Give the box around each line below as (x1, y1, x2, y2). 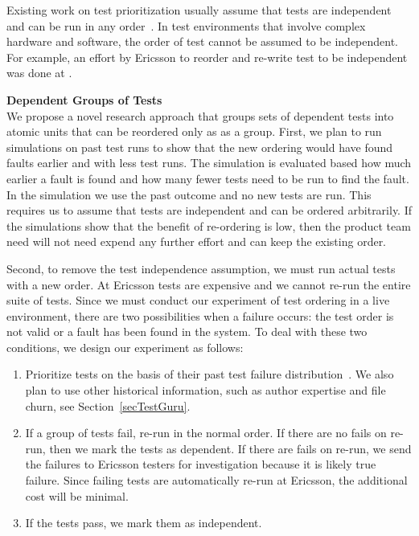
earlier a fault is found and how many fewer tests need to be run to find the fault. (6, 170, 409, 186)
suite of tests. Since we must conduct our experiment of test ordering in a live (6, 292, 390, 309)
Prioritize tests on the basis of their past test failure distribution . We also (25, 366, 394, 383)
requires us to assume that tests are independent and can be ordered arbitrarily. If (6, 202, 413, 219)
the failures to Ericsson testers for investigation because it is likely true (25, 456, 376, 473)
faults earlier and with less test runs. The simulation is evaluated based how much (6, 154, 412, 171)
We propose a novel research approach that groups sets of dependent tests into (6, 107, 394, 124)
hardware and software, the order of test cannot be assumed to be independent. (6, 33, 399, 50)
